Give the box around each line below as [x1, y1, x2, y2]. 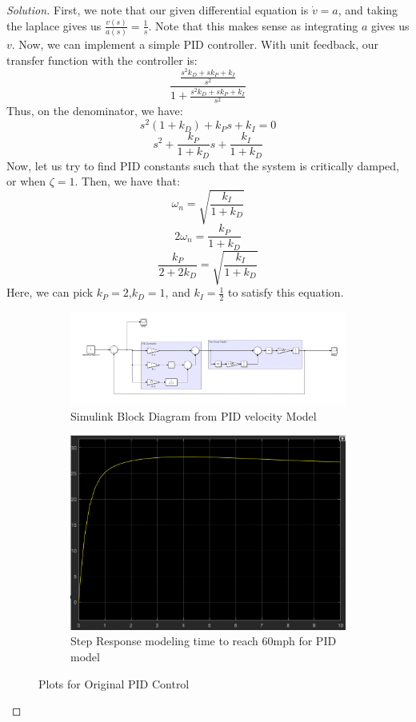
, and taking [338, 2, 398, 18]
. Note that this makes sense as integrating [148, 17, 358, 34]
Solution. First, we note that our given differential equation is [6, 2, 309, 18]
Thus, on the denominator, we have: [6, 102, 183, 119]
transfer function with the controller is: [6, 51, 198, 68]
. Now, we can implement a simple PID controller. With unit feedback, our [11, 36, 379, 53]
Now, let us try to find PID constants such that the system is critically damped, [6, 157, 399, 174]
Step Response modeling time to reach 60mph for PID [70, 632, 337, 649]
